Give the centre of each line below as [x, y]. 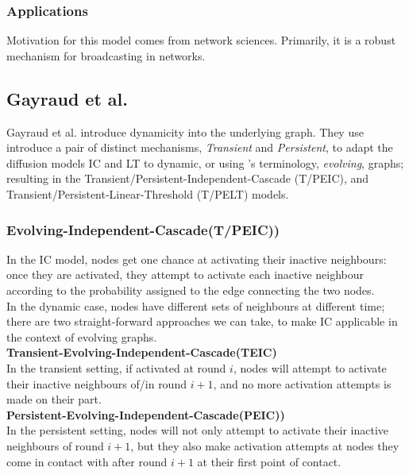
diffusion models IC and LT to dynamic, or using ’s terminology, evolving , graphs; [205, 162]
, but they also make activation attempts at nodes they [265, 445]
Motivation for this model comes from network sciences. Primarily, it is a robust [201, 40]
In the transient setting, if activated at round [116, 367]
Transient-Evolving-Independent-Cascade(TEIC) [142, 352]
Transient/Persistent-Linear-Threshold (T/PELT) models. [148, 193]
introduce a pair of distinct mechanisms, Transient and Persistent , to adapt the [200, 147]
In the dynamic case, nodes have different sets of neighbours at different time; [196, 305]
